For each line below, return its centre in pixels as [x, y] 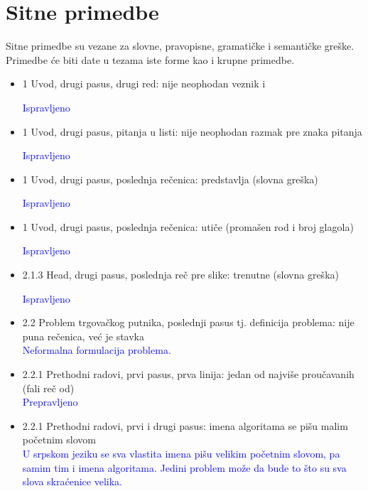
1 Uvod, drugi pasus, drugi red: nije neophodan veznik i [144, 83]
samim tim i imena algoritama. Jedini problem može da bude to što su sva [184, 467]
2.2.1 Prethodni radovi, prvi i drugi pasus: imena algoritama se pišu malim [185, 425]
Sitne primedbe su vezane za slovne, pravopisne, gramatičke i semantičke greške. [180, 46]
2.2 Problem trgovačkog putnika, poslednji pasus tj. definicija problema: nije [188, 322]
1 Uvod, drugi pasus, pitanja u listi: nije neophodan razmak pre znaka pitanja [192, 131]
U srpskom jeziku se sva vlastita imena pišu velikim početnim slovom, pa [181, 453]
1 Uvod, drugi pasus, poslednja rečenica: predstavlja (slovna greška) [170, 179]
